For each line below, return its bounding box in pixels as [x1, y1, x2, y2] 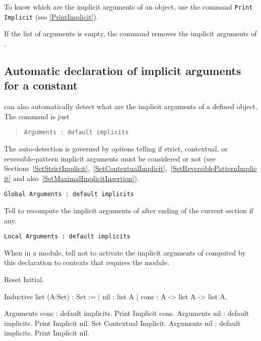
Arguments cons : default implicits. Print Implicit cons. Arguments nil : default [4, 308, 249, 318]
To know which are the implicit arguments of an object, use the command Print [4, 2, 253, 12]
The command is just [4, 111, 70, 121]
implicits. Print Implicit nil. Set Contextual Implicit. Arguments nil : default [4, 317, 241, 328]
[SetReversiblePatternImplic [170, 163, 257, 174]
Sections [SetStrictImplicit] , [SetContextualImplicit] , [4, 163, 167, 174]
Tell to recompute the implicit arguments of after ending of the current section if [4, 205, 253, 215]
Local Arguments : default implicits [4, 233, 130, 240]
